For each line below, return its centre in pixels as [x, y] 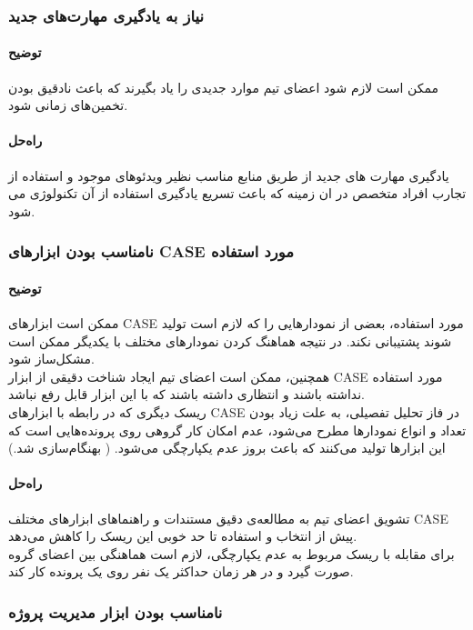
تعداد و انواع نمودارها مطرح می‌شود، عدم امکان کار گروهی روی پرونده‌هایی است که [237, 430]
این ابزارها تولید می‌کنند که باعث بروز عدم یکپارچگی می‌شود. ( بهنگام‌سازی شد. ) [227, 448]
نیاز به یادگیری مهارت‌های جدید [106, 15]
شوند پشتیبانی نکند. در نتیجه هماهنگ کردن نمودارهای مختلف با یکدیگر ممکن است [230, 340]
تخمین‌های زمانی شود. [68, 105]
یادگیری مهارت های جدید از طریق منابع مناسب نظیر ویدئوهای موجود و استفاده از [229, 175]
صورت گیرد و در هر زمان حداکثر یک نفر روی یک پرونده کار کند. [181, 571]
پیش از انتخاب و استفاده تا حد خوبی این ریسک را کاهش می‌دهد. [183, 536]
